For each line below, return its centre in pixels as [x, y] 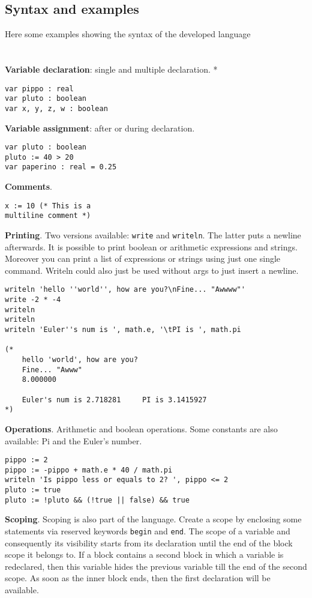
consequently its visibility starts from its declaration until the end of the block [149, 542]
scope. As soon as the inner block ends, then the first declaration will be [138, 578]
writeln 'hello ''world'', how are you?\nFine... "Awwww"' [125, 290]
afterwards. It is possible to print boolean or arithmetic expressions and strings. [151, 246]
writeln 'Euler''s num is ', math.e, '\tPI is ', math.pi [123, 330]
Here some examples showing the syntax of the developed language [128, 34]
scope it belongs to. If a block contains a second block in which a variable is [144, 554]
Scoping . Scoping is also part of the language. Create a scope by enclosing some [153, 519]
